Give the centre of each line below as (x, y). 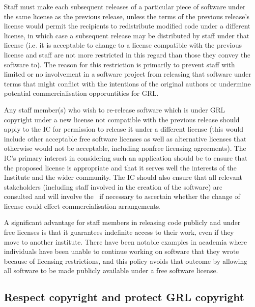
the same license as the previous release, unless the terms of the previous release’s (127, 16)
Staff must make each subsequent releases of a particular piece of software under (125, 6)
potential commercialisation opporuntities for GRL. (81, 93)
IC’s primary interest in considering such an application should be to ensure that (126, 157)
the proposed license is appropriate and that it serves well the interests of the (120, 167)
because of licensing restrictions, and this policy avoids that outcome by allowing (126, 261)
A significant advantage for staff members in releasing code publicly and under (122, 222)
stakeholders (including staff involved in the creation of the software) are (113, 186)
